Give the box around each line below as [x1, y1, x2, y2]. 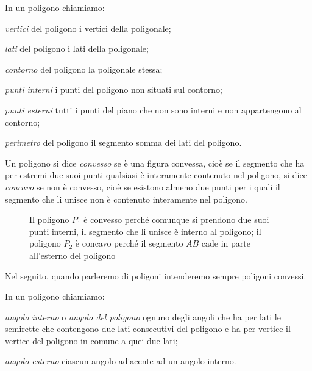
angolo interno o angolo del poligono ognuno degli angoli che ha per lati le [5, 310, 281, 323]
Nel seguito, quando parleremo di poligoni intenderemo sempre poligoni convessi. [5, 269, 307, 282]
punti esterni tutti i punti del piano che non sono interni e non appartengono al [5, 103, 302, 116]
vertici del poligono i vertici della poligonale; [5, 21, 171, 34]
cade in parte [201, 237, 250, 250]
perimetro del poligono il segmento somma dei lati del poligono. [5, 136, 242, 149]
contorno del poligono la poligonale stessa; [5, 62, 163, 75]
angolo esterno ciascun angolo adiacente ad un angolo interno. [5, 355, 236, 367]
